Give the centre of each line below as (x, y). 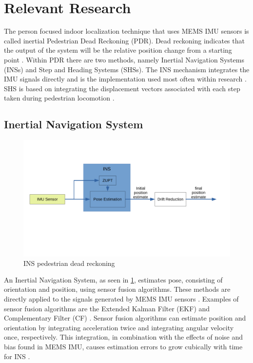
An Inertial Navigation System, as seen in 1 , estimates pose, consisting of (113, 279)
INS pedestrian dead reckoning (69, 263)
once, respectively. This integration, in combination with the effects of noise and (123, 337)
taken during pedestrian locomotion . (59, 98)
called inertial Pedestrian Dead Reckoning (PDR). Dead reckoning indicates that (124, 40)
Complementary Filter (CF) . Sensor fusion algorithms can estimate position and (125, 318)
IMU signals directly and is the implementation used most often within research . (125, 79)
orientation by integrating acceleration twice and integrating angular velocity (119, 327)
